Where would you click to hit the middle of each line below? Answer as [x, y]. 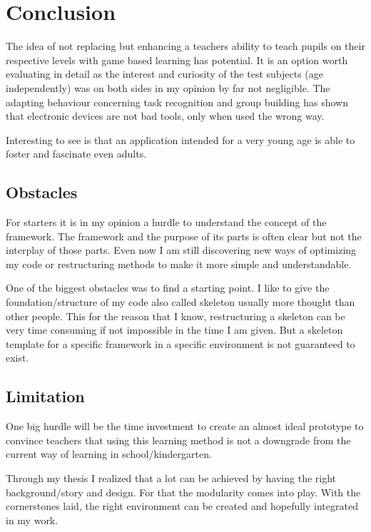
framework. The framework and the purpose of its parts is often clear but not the [184, 236]
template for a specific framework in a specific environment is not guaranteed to [181, 343]
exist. [17, 358]
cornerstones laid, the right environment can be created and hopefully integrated [182, 506]
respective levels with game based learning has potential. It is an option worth [177, 60]
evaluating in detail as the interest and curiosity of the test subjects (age [165, 74]
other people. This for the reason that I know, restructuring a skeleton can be [176, 316]
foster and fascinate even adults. [76, 154]
